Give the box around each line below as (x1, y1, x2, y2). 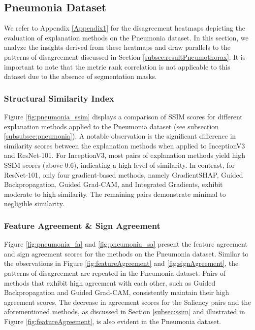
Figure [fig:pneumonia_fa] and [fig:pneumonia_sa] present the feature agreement (4, 239, 248, 249)
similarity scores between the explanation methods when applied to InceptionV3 (4, 140, 245, 150)
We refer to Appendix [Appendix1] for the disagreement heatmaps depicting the (4, 23, 245, 33)
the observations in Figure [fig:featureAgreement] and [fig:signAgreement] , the (4, 258, 239, 268)
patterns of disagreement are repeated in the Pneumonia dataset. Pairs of (4, 267, 226, 278)
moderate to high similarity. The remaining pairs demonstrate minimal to (4, 188, 226, 199)
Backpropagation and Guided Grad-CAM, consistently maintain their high (4, 287, 229, 297)
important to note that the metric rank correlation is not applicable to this (4, 61, 230, 72)
